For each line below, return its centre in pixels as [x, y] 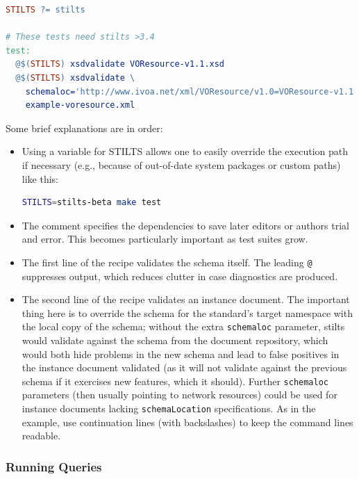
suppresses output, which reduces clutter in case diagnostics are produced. [180, 276]
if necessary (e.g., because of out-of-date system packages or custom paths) [181, 164]
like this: [40, 178]
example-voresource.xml [80, 105]
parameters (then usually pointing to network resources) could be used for [179, 395]
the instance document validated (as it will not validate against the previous [184, 367]
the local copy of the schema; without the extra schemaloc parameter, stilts [183, 326]
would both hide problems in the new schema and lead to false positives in [181, 354]
